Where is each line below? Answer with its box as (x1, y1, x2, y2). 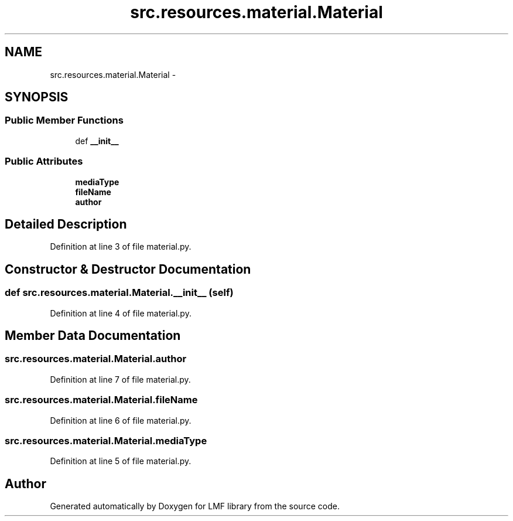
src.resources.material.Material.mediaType (5, 434, 207, 447)
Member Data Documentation (5, 328, 181, 343)
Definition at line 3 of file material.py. (50, 241, 191, 252)
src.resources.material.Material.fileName (5, 394, 198, 406)
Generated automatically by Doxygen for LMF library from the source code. (50, 501, 340, 512)
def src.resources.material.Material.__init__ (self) (5, 287, 234, 299)
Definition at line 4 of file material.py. (50, 308, 191, 318)
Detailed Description (5, 216, 127, 231)
